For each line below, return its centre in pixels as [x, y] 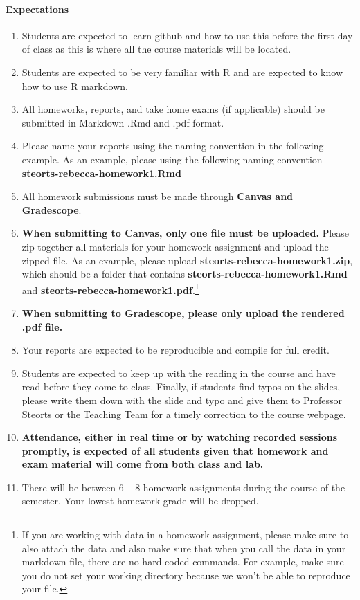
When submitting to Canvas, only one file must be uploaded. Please [186, 233]
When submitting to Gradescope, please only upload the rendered [183, 312]
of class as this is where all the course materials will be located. [156, 49]
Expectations [37, 9]
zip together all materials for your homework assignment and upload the [175, 246]
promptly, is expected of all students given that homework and [175, 450]
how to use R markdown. [75, 85]
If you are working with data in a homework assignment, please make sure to [185, 535]
